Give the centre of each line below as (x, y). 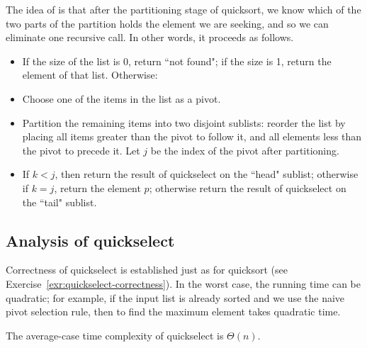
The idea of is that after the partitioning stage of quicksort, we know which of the (183, 9)
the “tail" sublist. (60, 202)
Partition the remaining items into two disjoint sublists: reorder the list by (184, 122)
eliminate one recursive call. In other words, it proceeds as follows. (150, 37)
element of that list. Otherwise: (90, 75)
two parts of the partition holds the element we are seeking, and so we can (167, 23)
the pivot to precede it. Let (81, 150)
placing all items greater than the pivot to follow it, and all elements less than (192, 136)
